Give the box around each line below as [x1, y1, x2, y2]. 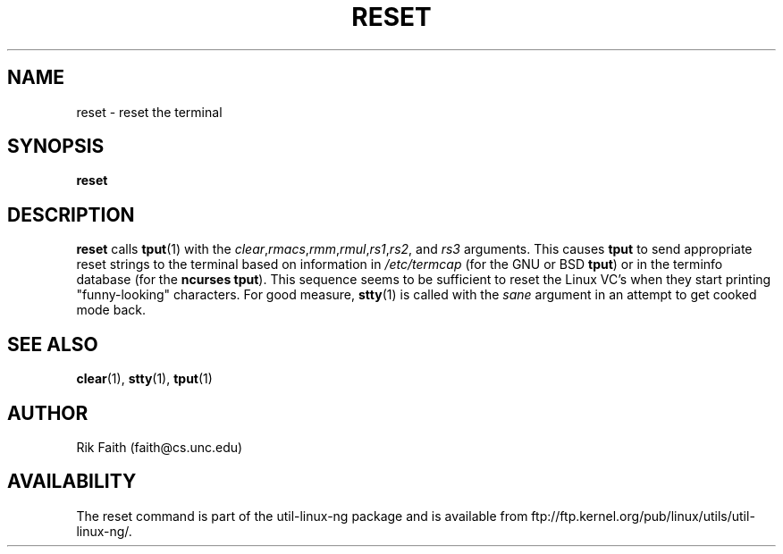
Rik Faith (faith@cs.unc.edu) [76, 439, 243, 455]
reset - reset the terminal [76, 104, 223, 120]
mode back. [76, 302, 147, 318]
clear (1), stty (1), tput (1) [76, 371, 213, 387]
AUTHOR [7, 401, 88, 424]
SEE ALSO [7, 332, 98, 356]
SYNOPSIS [7, 135, 105, 158]
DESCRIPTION [7, 203, 135, 226]
